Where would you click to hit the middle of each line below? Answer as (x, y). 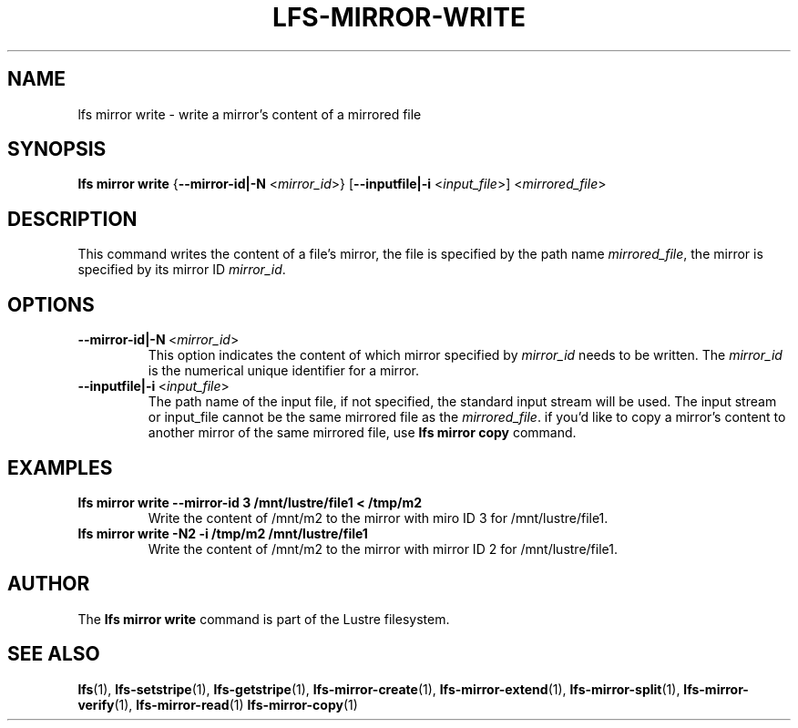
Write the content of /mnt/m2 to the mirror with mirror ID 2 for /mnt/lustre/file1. (383, 549)
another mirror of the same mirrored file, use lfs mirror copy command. (362, 433)
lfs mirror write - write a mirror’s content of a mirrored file (250, 114)
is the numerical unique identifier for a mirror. (283, 371)
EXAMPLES (60, 467)
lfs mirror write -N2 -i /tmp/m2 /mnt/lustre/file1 (223, 533)
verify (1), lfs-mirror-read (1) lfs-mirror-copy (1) (218, 704)
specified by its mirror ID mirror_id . (182, 270)
